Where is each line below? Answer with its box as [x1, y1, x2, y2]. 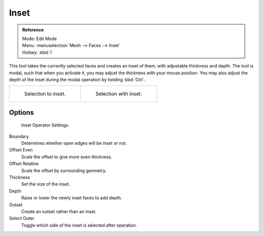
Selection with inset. [95, 90, 142, 97]
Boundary [9, 133, 29, 139]
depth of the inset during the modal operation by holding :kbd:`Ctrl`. [9, 76, 146, 83]
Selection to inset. [24, 90, 66, 97]
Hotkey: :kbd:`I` [22, 49, 53, 55]
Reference [22, 27, 44, 33]
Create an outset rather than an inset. [21, 208, 97, 215]
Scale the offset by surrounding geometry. [21, 168, 107, 173]
